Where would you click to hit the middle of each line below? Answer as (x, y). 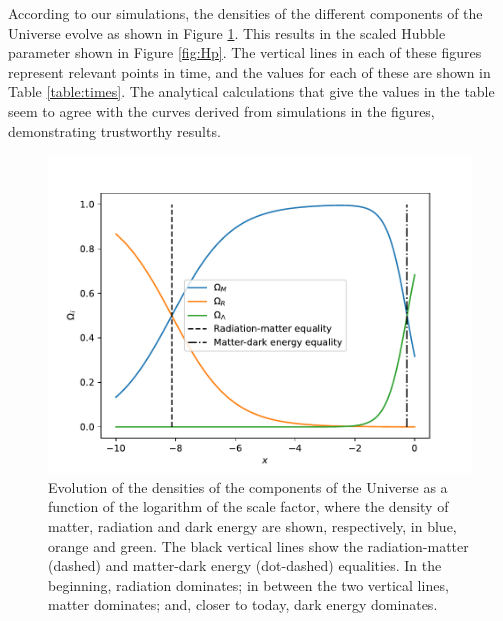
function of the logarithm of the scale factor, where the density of (248, 506)
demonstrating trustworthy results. (114, 130)
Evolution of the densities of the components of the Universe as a (248, 486)
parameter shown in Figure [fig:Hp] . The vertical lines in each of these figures (245, 52)
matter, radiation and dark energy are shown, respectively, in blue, (252, 525)
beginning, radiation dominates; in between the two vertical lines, (248, 584)
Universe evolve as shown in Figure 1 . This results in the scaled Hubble (227, 32)
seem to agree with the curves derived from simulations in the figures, (221, 110)
